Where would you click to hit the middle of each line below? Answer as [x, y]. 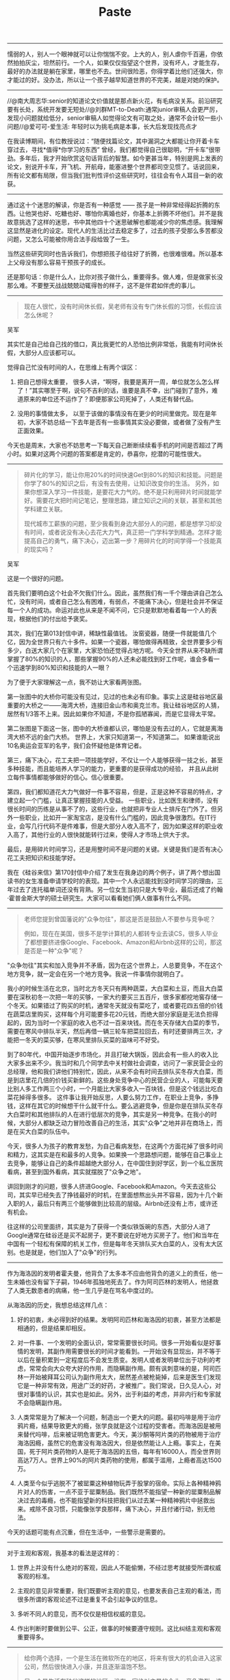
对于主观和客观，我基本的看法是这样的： [64, 1553]
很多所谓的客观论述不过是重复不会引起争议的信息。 [89, 1599]
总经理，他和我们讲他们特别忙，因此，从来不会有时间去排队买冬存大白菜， [112, 1072]
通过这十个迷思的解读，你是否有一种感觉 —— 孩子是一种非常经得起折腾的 [111, 205]
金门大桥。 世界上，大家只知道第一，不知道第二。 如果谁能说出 [131, 737]
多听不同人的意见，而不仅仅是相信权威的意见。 [83, 1614]
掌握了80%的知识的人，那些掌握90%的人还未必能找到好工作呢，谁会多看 [111, 659]
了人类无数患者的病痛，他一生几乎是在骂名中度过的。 [82, 1291]
